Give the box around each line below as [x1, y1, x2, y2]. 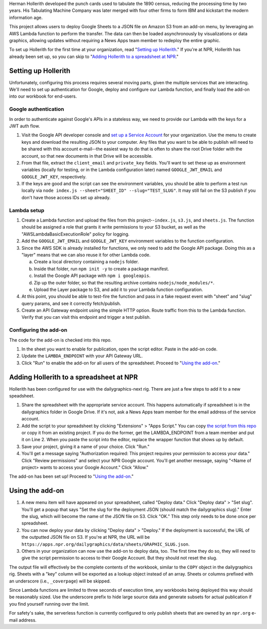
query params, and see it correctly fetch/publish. [21, 300, 121, 306]
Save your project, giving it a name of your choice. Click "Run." [21, 444, 150, 450]
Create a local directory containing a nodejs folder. [34, 259, 139, 265]
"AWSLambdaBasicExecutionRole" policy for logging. [21, 231, 130, 237]
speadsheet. [9, 393, 35, 399]
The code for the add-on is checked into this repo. [9, 337, 112, 343]
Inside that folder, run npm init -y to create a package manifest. [34, 266, 169, 272]
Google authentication [9, 106, 64, 113]
